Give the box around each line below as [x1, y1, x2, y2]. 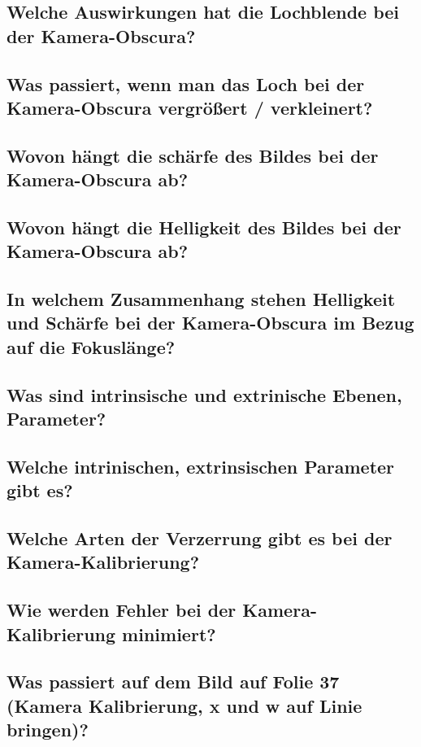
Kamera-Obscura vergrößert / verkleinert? [7, 94, 373, 120]
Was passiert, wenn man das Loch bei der [7, 71, 365, 96]
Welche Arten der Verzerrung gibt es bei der [7, 525, 393, 550]
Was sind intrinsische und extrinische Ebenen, [7, 382, 402, 407]
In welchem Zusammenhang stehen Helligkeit [7, 286, 396, 312]
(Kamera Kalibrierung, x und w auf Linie [7, 692, 362, 718]
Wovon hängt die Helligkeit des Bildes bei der [7, 214, 401, 239]
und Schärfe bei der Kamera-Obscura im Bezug [7, 310, 414, 335]
